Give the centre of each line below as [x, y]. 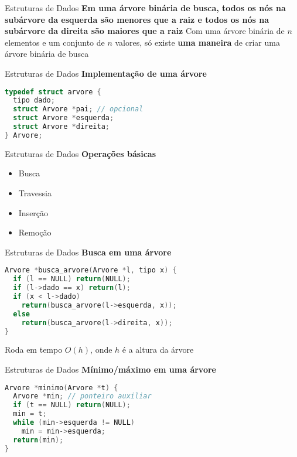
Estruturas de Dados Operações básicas [81, 153]
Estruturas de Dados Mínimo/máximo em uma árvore [110, 369]
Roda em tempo [34, 349]
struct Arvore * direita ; [62, 127]
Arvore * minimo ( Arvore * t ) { [62, 388]
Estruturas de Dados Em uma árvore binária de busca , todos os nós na [145, 8]
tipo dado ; [34, 100]
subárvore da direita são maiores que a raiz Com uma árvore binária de [145, 31]
